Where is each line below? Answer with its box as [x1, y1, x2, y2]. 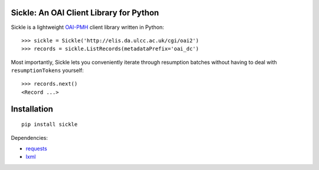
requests [25, 145, 47, 152]
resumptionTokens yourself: [11, 67, 84, 74]
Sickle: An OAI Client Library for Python [11, 8, 159, 18]
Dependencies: [11, 134, 48, 141]
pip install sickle [21, 121, 78, 128]
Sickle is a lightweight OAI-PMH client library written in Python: [11, 24, 164, 31]
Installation [11, 104, 53, 114]
